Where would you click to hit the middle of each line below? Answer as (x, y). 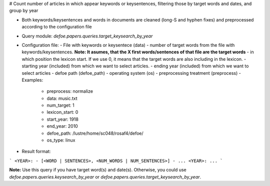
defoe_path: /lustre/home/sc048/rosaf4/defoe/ (95, 133)
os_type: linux (61, 140)
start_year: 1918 (62, 119)
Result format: (36, 152)
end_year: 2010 (62, 126)
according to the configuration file (57, 27)
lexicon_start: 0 (62, 112)
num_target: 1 (60, 105)
